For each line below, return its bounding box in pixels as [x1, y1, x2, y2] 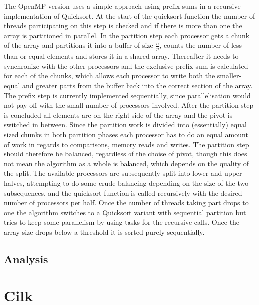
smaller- [217, 70, 242, 81]
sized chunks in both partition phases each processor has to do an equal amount [4, 129, 248, 139]
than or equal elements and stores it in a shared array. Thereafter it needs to [4, 51, 239, 61]
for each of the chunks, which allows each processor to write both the [4, 70, 215, 81]
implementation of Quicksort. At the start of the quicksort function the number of [4, 10, 255, 21]
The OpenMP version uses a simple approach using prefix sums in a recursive [4, 1, 241, 11]
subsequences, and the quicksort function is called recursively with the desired [4, 187, 242, 198]
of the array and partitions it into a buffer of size [4, 40, 153, 50]
